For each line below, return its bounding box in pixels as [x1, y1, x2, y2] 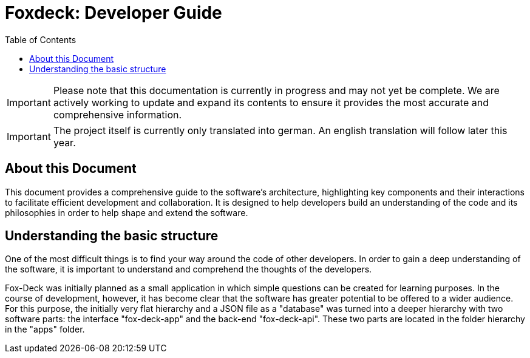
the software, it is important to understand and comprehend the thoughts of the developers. [5, 264, 372, 275]
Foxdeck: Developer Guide [5, 2, 222, 23]
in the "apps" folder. [5, 324, 85, 335]
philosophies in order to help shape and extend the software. [5, 207, 248, 218]
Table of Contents [5, 34, 76, 45]
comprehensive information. [53, 108, 182, 121]
